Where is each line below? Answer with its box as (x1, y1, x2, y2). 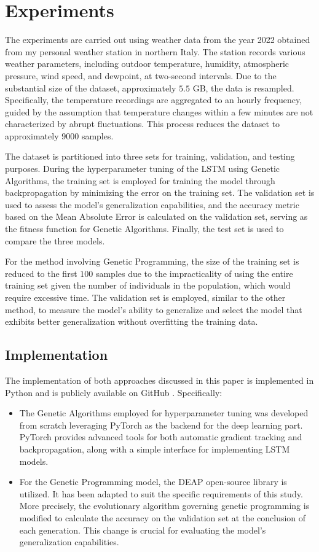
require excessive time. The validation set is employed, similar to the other (5, 291, 286, 303)
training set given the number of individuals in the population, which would (5, 279, 291, 292)
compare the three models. (5, 234, 105, 247)
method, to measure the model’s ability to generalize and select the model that (5, 303, 302, 316)
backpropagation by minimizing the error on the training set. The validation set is (5, 186, 315, 199)
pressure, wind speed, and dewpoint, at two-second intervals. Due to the (5, 69, 277, 82)
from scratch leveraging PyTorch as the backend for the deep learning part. (19, 418, 303, 431)
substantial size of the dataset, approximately (5, 81, 176, 94)
